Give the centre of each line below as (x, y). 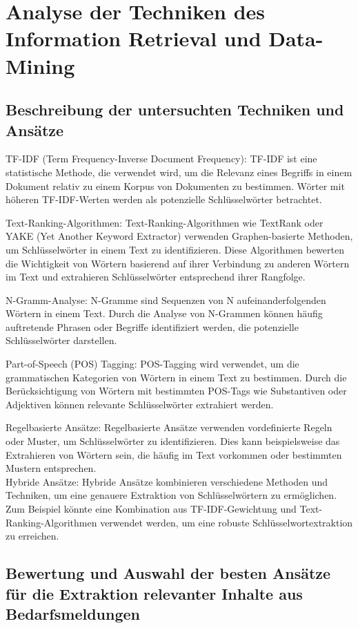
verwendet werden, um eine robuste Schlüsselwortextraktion (227, 522)
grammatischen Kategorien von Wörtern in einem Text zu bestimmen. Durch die (176, 377)
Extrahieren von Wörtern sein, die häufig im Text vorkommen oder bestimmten (174, 454)
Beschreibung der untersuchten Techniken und (175, 110)
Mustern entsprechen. (51, 468)
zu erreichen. (32, 536)
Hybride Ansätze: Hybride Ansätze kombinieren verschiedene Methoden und (167, 481)
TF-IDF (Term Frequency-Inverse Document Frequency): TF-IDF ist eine (161, 159)
